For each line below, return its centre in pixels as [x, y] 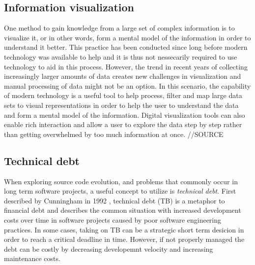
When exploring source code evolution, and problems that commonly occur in [121, 181]
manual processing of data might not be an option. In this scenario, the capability [127, 85]
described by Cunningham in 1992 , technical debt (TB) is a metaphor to [114, 200]
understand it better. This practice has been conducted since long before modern [126, 47]
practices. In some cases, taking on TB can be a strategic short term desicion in [124, 229]
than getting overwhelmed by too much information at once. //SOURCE [114, 134]
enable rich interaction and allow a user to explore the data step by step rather [123, 124]
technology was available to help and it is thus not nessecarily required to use [121, 56]
